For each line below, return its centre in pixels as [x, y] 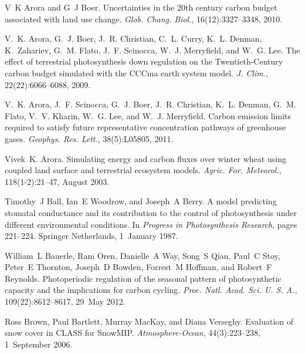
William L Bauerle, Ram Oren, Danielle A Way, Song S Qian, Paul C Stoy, [143, 255]
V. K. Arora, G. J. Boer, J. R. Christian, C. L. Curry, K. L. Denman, [133, 38]
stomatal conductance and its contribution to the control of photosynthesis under [151, 212]
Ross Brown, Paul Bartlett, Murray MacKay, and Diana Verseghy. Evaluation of [149, 321]
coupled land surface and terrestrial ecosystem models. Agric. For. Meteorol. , [143, 170]
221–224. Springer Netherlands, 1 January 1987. [91, 236]
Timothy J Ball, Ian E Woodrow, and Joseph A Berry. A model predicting [141, 201]
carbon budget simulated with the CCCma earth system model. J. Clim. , [136, 73]
